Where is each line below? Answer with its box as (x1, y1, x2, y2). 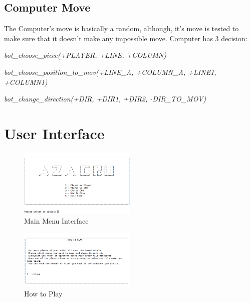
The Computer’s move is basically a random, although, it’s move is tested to (4, 23, 239, 34)
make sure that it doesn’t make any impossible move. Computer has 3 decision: (4, 33, 247, 43)
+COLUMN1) (4, 76, 48, 87)
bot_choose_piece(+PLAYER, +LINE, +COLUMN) (4, 50, 166, 60)
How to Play (24, 288, 63, 298)
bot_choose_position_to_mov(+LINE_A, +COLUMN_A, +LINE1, (4, 66, 216, 77)
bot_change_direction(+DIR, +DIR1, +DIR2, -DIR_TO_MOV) (4, 93, 206, 104)
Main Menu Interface (24, 215, 89, 226)
